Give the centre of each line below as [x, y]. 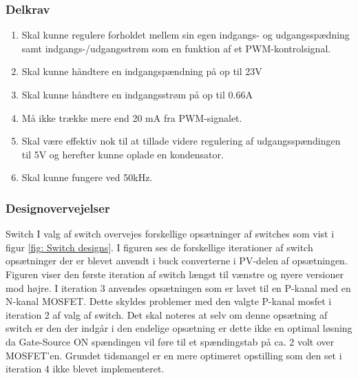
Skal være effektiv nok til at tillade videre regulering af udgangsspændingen [181, 141]
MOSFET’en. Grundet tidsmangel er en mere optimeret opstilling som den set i [174, 355]
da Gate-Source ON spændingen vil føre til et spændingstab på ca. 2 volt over [170, 341]
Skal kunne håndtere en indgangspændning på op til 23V [142, 71]
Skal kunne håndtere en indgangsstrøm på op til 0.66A [137, 94]
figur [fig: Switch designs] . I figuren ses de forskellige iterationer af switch [159, 247]
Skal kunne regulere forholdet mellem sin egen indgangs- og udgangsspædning [186, 35]
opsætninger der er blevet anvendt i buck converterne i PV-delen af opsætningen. [177, 261]
